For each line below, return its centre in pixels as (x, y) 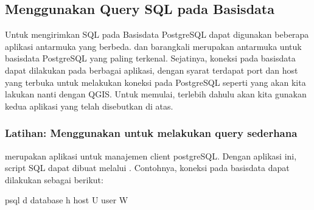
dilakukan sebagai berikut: (54, 179)
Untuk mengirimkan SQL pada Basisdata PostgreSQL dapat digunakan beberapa (157, 34)
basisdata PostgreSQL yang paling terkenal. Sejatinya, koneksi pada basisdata (150, 58)
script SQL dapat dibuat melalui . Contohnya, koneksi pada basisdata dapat (147, 168)
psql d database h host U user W (67, 200)
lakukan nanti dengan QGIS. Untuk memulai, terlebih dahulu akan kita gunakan (156, 94)
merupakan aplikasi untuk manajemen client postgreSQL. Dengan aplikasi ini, (151, 156)
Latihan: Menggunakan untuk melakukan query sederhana (151, 133)
